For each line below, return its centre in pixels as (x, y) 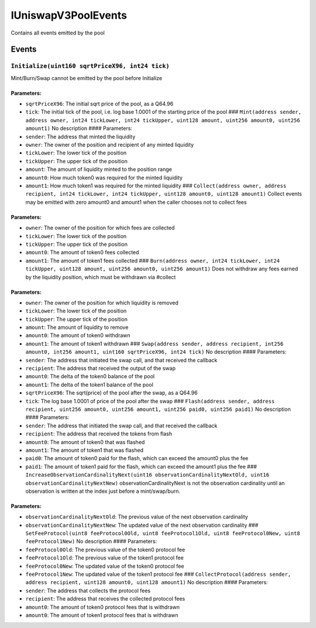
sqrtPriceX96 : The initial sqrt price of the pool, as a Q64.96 (99, 104)
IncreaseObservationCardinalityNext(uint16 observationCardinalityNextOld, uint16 (147, 475)
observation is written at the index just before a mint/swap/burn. (103, 491)
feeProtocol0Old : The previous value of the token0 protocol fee (105, 550)
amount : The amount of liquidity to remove (77, 327)
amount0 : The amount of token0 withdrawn (78, 335)
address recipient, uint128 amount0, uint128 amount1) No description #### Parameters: (147, 582)
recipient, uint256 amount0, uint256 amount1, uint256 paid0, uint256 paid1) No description (158, 409)
